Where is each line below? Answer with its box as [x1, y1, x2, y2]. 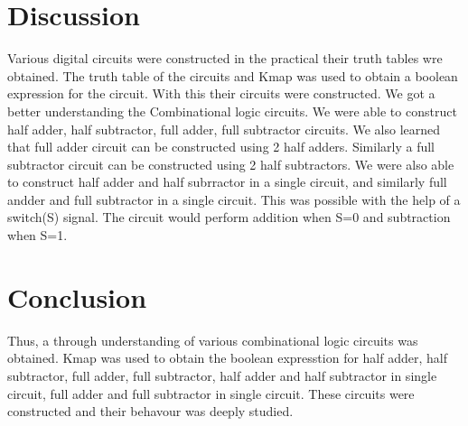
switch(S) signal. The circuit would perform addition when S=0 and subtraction [7, 208, 451, 227]
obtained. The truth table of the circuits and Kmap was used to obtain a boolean [7, 66, 458, 85]
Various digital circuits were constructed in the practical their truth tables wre [7, 49, 443, 68]
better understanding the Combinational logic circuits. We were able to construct [7, 101, 457, 120]
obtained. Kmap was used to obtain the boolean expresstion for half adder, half [7, 348, 447, 367]
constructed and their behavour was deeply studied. [7, 402, 294, 421]
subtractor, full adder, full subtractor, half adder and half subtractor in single [7, 366, 437, 384]
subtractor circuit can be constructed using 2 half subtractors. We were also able [7, 154, 454, 173]
